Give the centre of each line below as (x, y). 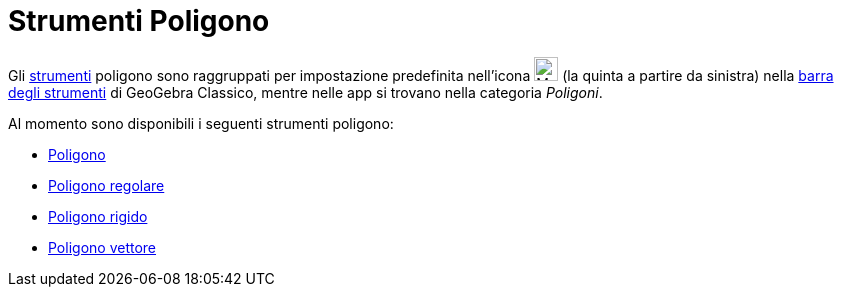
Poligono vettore (102, 247)
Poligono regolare (106, 185)
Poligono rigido (98, 216)
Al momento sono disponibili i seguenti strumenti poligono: (201, 123)
